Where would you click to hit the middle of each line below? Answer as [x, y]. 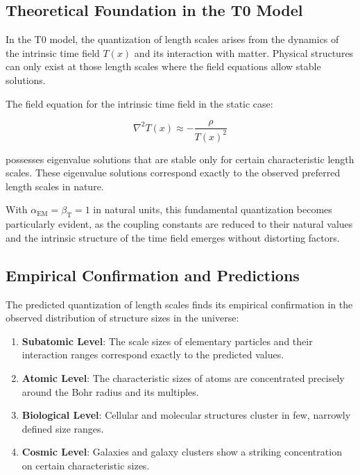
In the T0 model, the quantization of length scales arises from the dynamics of [172, 39]
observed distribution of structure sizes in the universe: [122, 318]
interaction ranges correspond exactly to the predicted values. [153, 355]
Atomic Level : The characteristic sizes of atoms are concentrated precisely [183, 377]
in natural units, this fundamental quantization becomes [213, 209]
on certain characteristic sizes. [86, 465]
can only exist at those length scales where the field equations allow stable [163, 66]
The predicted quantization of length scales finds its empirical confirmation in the [179, 304]
